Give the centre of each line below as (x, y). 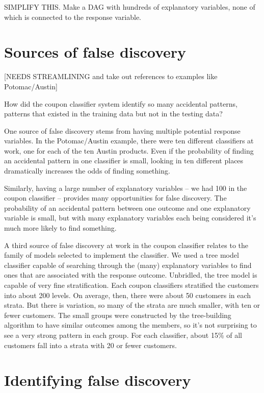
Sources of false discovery (95, 52)
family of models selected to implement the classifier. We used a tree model (122, 255)
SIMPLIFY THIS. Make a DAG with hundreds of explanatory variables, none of (130, 7)
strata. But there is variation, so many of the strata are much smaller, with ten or (132, 305)
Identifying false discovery (98, 380)
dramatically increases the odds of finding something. (87, 171)
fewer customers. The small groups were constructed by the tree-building (118, 315)
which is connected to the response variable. (73, 17)
